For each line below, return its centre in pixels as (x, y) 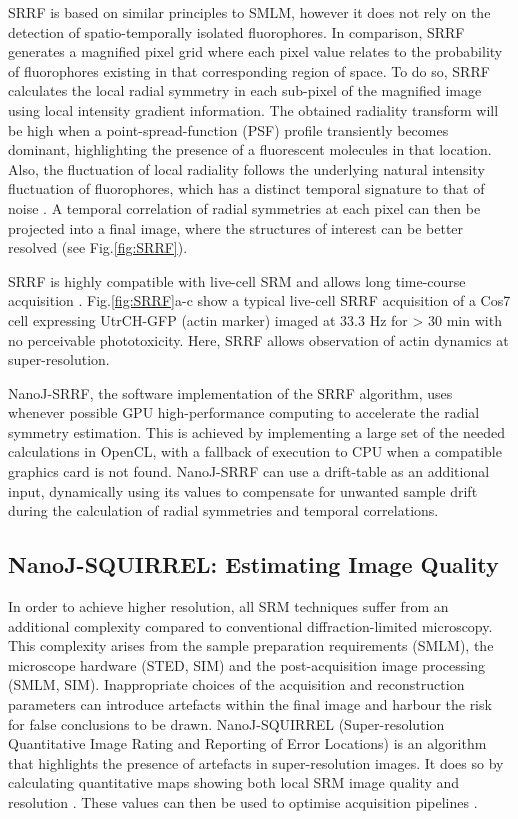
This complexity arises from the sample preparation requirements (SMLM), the (251, 645)
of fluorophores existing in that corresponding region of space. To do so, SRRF (249, 70)
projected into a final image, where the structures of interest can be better (236, 227)
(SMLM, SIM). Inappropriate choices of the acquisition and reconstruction (236, 684)
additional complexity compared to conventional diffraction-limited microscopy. (250, 625)
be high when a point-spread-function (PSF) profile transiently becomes (228, 129)
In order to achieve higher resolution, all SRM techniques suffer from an (228, 606)
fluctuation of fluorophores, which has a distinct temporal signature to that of (246, 188)
